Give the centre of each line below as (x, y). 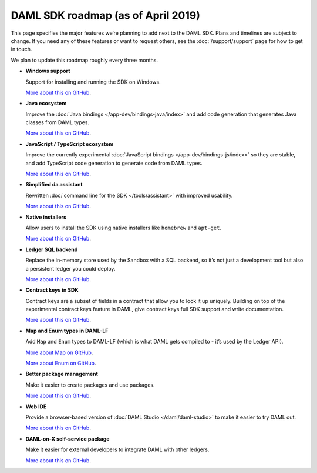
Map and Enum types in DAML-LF (67, 331)
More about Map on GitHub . (59, 352)
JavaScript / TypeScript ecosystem (70, 144)
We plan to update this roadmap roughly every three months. (85, 60)
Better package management (62, 374)
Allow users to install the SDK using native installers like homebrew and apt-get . (123, 228)
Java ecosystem (46, 104)
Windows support (48, 71)
